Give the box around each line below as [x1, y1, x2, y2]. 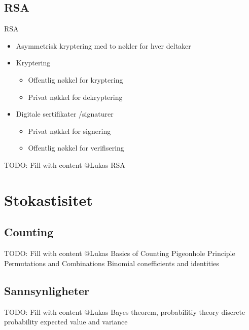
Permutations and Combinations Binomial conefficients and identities [4, 258, 219, 268]
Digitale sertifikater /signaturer [16, 108, 114, 119]
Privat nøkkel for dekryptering [28, 91, 123, 102]
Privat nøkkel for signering [28, 125, 111, 136]
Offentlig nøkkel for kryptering [28, 74, 123, 85]
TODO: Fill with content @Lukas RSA [4, 159, 125, 170]
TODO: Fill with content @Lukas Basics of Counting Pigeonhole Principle [4, 248, 235, 259]
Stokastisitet [4, 189, 93, 210]
